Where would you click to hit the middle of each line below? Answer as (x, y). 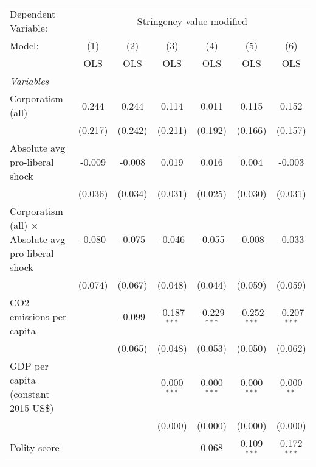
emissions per (38, 316)
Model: (25, 45)
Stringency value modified (192, 21)
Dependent (33, 14)
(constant (30, 394)
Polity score (35, 448)
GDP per (29, 366)
